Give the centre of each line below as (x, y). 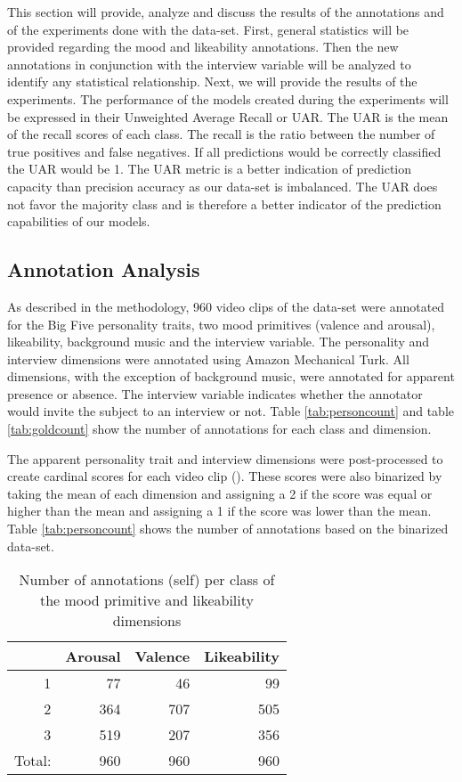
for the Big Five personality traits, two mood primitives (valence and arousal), (221, 324)
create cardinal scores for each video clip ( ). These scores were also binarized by (225, 476)
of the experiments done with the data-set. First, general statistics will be (208, 29)
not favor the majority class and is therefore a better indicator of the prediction (224, 204)
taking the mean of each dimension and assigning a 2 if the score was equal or (220, 493)
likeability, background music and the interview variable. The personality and (219, 342)
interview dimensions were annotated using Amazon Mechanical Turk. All (208, 358)
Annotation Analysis (104, 269)
